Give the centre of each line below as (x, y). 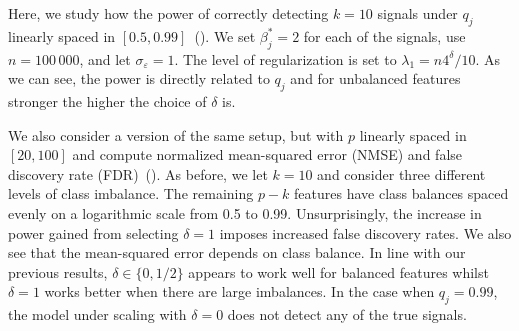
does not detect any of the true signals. (347, 314)
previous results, (58, 271)
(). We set (225, 35)
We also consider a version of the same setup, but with (176, 134)
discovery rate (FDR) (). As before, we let (138, 173)
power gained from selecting (93, 232)
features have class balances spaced (401, 193)
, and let (105, 58)
